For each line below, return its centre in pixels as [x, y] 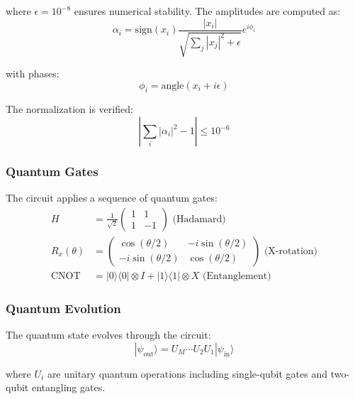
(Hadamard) [199, 219]
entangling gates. [68, 387]
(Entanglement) [237, 276]
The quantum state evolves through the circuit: [108, 335]
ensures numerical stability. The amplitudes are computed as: [207, 11]
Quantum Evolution [63, 308]
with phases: [33, 73]
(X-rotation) [291, 251]
